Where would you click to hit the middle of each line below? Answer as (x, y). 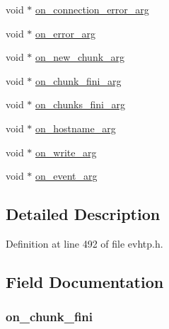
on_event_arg (66, 176)
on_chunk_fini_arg (78, 80)
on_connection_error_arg (92, 9)
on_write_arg (66, 152)
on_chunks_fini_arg (80, 104)
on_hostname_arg (76, 128)
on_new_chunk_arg (80, 57)
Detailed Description (83, 214)
